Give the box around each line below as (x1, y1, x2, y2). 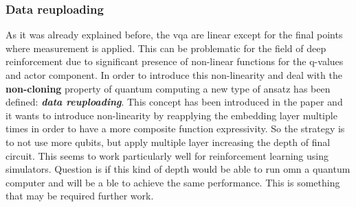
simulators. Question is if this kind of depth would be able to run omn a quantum (5, 162, 351, 176)
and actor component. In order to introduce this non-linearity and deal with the (5, 68, 342, 82)
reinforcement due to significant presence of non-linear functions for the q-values (5, 54, 344, 69)
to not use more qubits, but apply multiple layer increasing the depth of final (5, 134, 331, 149)
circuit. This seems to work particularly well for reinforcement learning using (5, 148, 329, 162)
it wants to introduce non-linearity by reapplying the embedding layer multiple (5, 108, 337, 122)
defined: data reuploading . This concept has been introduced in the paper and (5, 95, 343, 109)
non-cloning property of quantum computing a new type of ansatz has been (5, 81, 331, 95)
